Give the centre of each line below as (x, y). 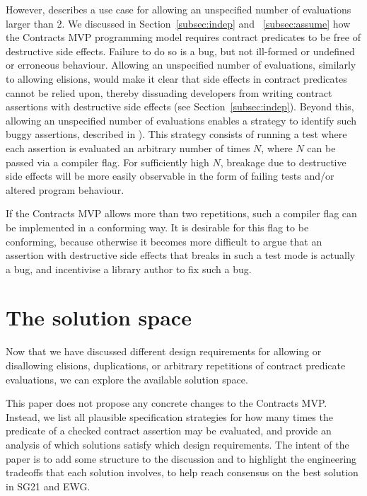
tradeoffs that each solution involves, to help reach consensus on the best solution (182, 472)
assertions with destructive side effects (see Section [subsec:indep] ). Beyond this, (180, 106)
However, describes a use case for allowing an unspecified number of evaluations (179, 9)
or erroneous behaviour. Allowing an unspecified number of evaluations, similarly (181, 65)
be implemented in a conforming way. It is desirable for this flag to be (157, 227)
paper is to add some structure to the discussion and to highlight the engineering (181, 458)
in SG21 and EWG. (48, 486)
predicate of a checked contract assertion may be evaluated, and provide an (169, 431)
